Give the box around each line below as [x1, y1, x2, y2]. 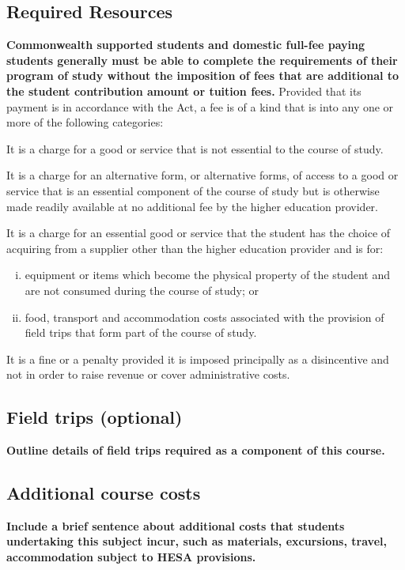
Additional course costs [6, 481, 201, 505]
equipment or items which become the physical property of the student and [25, 266, 390, 283]
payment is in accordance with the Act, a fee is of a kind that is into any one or [6, 98, 394, 115]
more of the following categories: [6, 114, 164, 130]
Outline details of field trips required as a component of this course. [6, 442, 385, 459]
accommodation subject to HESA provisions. [6, 549, 256, 565]
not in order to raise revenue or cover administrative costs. [6, 366, 290, 383]
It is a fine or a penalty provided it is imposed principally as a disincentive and [6, 350, 389, 367]
